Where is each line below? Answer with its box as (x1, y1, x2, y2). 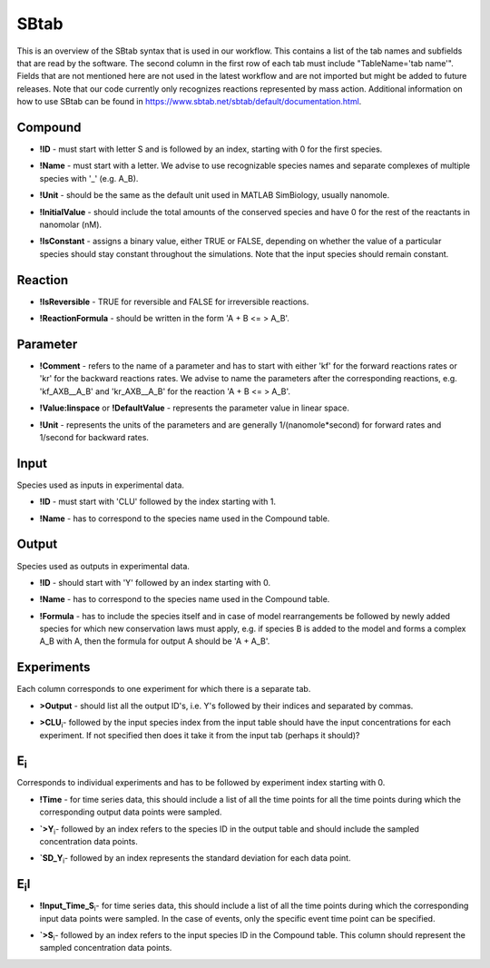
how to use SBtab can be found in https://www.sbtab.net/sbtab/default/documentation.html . (16, 96, 362, 107)
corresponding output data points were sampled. (39, 806, 222, 817)
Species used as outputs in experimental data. (16, 560, 191, 571)
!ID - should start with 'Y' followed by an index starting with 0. (39, 577, 271, 588)
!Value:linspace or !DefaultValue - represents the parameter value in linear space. (39, 402, 349, 413)
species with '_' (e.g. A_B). (39, 173, 139, 183)
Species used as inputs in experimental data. (16, 479, 185, 490)
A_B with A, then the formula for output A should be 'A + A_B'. (39, 636, 270, 647)
